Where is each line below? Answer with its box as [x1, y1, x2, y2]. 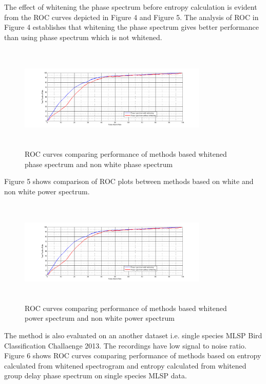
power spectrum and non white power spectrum [25, 313, 175, 323]
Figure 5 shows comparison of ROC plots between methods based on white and [4, 176, 254, 187]
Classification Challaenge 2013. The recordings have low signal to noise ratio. [4, 340, 246, 351]
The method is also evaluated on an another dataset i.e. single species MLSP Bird [4, 330, 262, 341]
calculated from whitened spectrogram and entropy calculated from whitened [4, 360, 246, 371]
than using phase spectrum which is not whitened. [4, 31, 162, 42]
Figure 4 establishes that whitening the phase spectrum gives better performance [4, 22, 259, 32]
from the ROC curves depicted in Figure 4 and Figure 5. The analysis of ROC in [4, 11, 259, 22]
